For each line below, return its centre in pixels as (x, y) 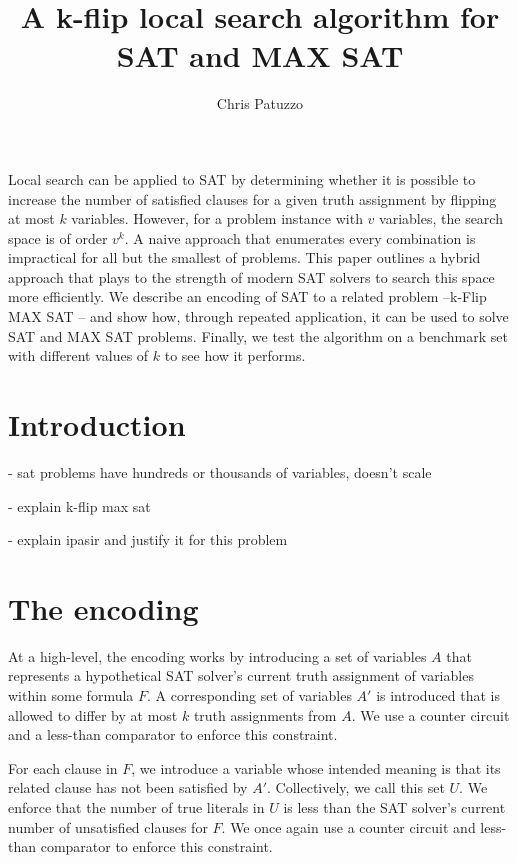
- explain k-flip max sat (79, 505)
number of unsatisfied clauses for (108, 826)
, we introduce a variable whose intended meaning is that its (316, 767)
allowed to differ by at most (93, 714)
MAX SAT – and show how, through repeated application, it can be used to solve (258, 316)
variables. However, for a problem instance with (217, 218)
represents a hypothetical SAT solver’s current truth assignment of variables (241, 675)
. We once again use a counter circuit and (348, 826)
